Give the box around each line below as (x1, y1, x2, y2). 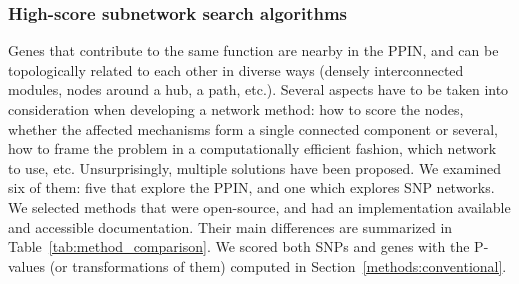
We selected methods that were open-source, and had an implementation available (8, 196, 511, 217)
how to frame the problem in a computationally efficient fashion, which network (8, 138, 497, 159)
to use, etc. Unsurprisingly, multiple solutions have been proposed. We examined (8, 157, 501, 178)
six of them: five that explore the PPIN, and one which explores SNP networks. (8, 177, 495, 198)
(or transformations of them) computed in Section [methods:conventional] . (49, 255, 507, 276)
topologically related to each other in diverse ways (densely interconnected (8, 59, 464, 80)
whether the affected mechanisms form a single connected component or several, (8, 118, 498, 139)
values (8, 255, 46, 276)
